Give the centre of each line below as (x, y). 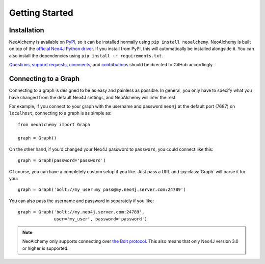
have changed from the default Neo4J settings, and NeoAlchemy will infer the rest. (93, 97)
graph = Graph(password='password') (62, 160)
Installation (26, 30)
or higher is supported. (45, 248)
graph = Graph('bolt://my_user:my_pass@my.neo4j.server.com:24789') (102, 190)
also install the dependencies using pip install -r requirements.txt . (86, 55)
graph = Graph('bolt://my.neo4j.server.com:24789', (81, 212)
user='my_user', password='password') (101, 219)
